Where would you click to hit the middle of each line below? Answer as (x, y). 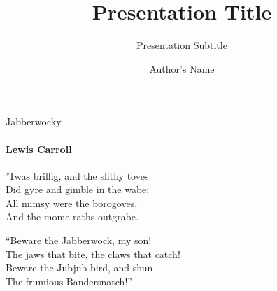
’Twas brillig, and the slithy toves (77, 175)
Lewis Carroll (39, 149)
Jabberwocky (34, 121)
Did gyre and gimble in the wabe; (78, 189)
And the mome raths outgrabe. (72, 217)
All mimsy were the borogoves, (72, 203)
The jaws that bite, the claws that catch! (93, 254)
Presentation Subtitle (182, 45)
